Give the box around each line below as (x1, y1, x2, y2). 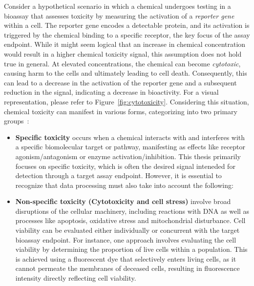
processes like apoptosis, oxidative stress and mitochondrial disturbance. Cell (15, 215, 246, 225)
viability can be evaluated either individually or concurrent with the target (15, 225, 240, 235)
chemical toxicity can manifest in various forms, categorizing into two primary (4, 106, 237, 116)
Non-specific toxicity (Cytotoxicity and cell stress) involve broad (15, 196, 231, 206)
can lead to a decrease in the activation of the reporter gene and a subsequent (4, 77, 237, 87)
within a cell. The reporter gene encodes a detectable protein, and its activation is (4, 20, 250, 30)
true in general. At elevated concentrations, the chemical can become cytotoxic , (4, 58, 241, 68)
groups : (4, 116, 29, 126)
